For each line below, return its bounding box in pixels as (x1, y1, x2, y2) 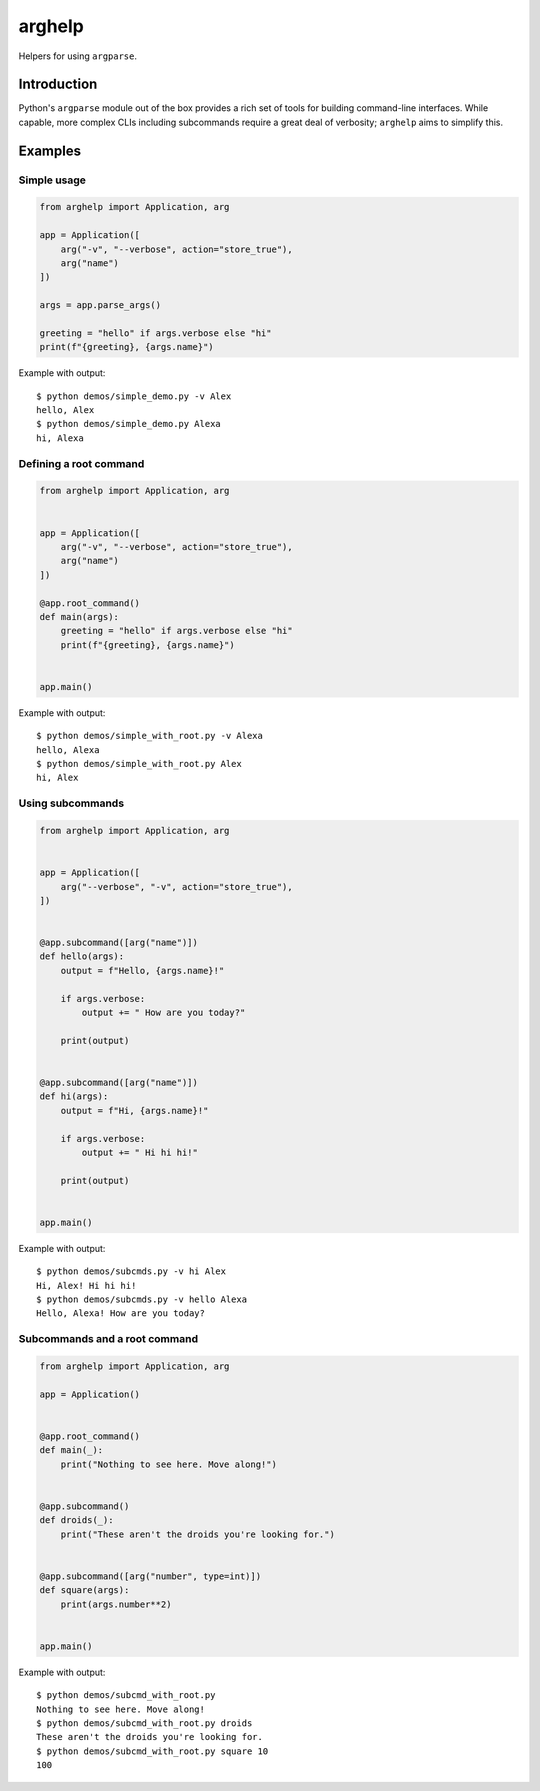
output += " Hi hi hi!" (81, 1146, 199, 1158)
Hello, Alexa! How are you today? (36, 1308, 205, 1319)
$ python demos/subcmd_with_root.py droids (36, 1717, 253, 1729)
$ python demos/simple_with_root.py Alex (36, 758, 242, 770)
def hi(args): (39, 1091, 109, 1102)
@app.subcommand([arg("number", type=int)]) (39, 1570, 262, 1582)
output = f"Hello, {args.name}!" (60, 965, 225, 976)
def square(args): (39, 1585, 130, 1596)
